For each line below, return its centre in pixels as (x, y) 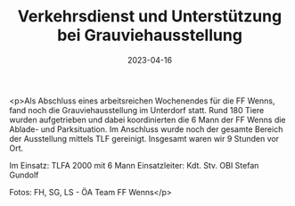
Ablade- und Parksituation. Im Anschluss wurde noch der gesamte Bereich (146, 129)
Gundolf (24, 175)
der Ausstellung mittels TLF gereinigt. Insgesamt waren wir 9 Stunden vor (144, 138)
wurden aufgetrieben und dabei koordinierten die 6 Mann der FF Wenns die (148, 119)
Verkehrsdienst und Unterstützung (150, 16)
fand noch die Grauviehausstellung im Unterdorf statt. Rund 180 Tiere (137, 110)
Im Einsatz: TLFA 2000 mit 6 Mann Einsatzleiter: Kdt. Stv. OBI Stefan (134, 165)
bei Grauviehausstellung (150, 35)
